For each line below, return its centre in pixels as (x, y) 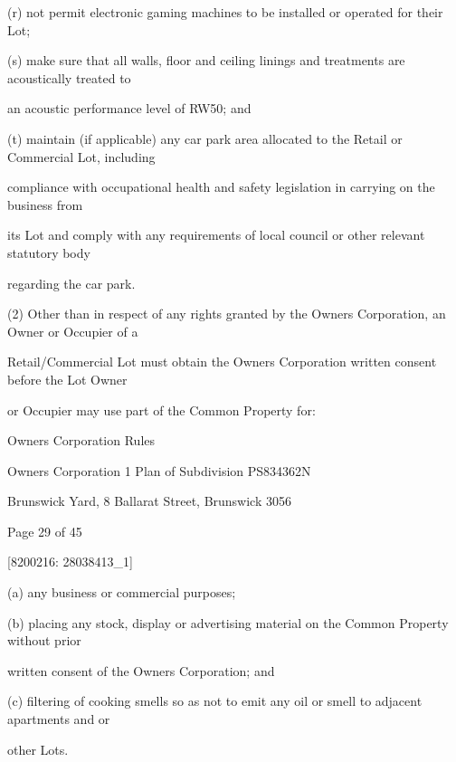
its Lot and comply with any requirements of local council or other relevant (216, 235)
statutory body (49, 252)
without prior (44, 640)
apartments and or (59, 719)
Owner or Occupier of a (73, 331)
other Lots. (38, 749)
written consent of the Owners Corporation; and (141, 670)
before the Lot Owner (67, 379)
